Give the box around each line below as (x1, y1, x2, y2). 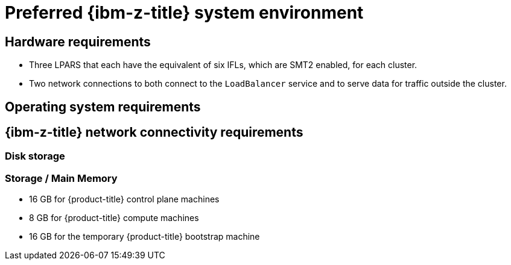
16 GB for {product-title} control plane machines (29, 194, 220, 205)
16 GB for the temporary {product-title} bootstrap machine (29, 231, 260, 242)
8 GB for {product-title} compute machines (29, 213, 199, 223)
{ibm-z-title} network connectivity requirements (5, 125, 303, 140)
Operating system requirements (5, 99, 201, 114)
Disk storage (5, 150, 65, 163)
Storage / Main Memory (5, 172, 118, 184)
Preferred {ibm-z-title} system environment (5, 2, 364, 23)
